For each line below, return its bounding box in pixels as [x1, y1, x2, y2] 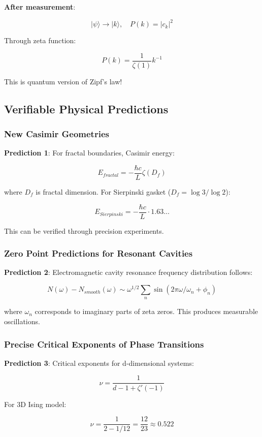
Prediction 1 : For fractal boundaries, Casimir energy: [4, 147, 175, 158]
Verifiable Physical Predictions [4, 101, 169, 116]
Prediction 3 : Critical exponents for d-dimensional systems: [4, 357, 194, 368]
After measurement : [4, 2, 76, 12]
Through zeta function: [4, 35, 76, 46]
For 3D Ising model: [4, 398, 67, 409]
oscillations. [4, 316, 40, 327]
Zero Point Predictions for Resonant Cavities [4, 247, 193, 260]
